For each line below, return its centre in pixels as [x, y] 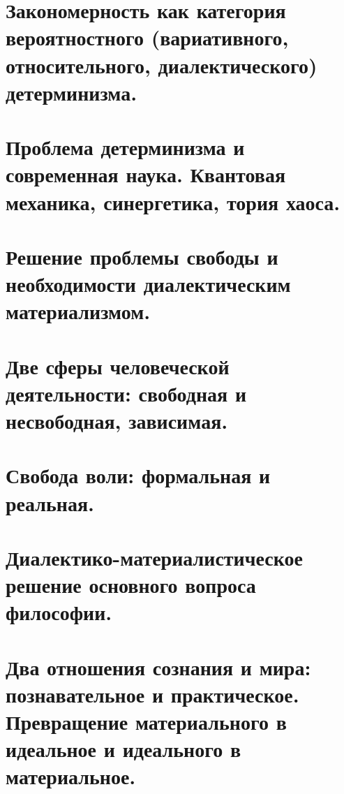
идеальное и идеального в [124, 749]
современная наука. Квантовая [146, 174]
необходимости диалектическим [148, 284]
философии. [59, 612]
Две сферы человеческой [118, 366]
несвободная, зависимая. [117, 420]
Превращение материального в [146, 722]
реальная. [50, 502]
